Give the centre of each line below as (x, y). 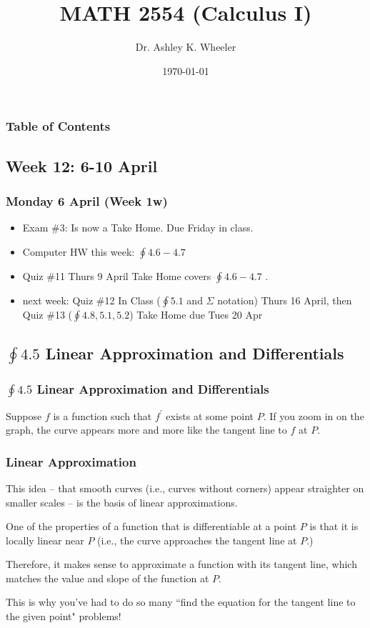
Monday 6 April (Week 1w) (87, 200)
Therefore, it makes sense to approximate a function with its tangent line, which (181, 564)
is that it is (334, 526)
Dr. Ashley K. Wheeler (186, 47)
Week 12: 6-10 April (82, 165)
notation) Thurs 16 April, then (285, 300)
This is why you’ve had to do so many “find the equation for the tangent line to (181, 602)
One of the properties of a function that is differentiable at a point (151, 526)
